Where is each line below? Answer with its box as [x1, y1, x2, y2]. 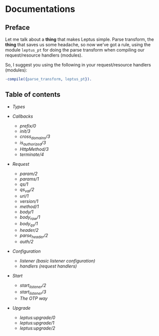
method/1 [19, 203, 39, 209]
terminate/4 [19, 151, 44, 157]
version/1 [19, 199, 39, 204]
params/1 [19, 176, 39, 182]
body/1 [19, 209, 34, 215]
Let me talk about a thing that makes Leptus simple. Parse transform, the [5, 36, 155, 42]
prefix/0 [19, 123, 36, 129]
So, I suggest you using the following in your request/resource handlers [5, 62, 151, 67]
